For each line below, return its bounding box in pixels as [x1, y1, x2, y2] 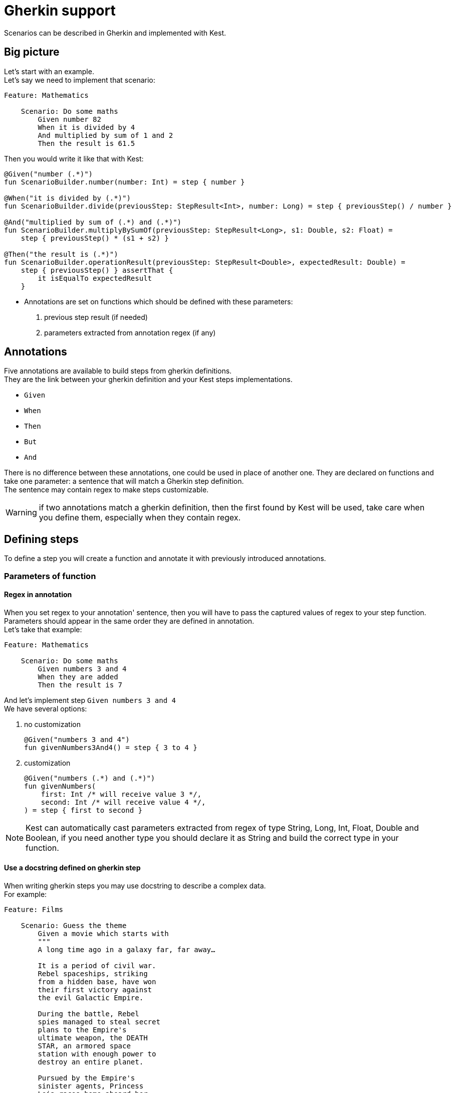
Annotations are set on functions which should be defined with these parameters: [24, 297, 293, 306]
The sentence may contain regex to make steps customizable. [4, 485, 209, 494]
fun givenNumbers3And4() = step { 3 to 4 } [24, 743, 197, 752]
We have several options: [4, 704, 87, 713]
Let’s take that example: [4, 625, 82, 634]
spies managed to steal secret [38, 1018, 160, 1026]
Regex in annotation [4, 590, 72, 599]
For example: [4, 890, 47, 899]
